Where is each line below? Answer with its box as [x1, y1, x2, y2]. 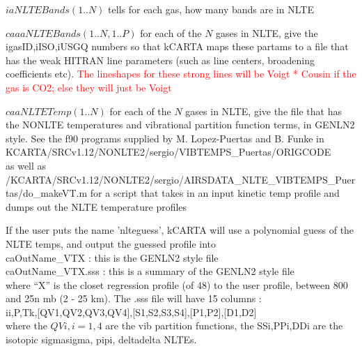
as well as [6, 158, 47, 172]
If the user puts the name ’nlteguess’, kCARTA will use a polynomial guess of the [6, 223, 354, 237]
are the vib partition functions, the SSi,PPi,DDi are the [105, 318, 343, 333]
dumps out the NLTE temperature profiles [6, 199, 187, 214]
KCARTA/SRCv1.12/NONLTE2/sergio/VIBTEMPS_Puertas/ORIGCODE [6, 144, 331, 159]
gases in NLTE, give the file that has [185, 103, 342, 118]
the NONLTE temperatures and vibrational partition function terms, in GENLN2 [6, 117, 355, 132]
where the [6, 318, 47, 333]
